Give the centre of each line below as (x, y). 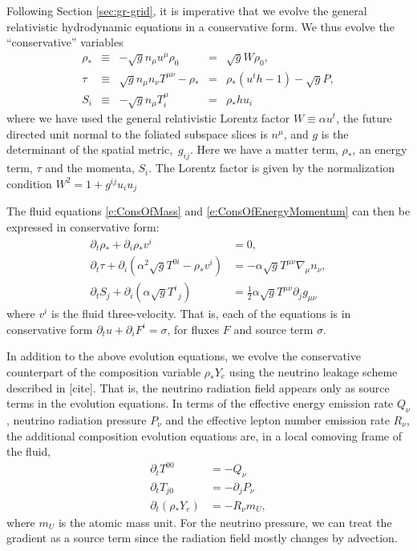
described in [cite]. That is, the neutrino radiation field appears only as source (198, 387)
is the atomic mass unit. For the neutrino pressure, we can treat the (225, 522)
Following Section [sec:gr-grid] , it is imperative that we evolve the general (187, 10)
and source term (273, 329)
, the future (364, 118)
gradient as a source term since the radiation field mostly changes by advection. (202, 538)
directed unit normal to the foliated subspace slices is (137, 133)
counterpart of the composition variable (104, 371)
